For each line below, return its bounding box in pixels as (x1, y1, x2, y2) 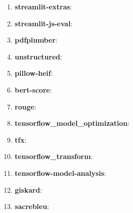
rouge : (14, 101, 36, 111)
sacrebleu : (14, 201, 49, 212)
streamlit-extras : (14, 1, 72, 11)
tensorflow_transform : (14, 151, 93, 161)
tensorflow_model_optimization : (14, 118, 130, 128)
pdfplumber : (14, 35, 58, 45)
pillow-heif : (14, 68, 53, 78)
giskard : (14, 184, 42, 195)
